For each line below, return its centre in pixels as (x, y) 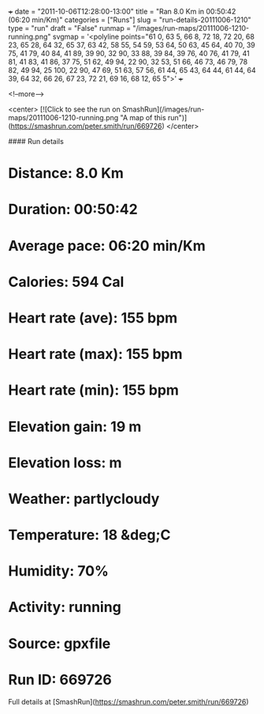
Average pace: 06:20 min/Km (107, 246)
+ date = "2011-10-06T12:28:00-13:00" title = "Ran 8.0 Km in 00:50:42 (122, 11)
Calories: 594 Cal (66, 282)
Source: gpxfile (59, 643)
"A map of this (143, 117)
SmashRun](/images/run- (163, 109)
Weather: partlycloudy (84, 499)
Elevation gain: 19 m (75, 427)
